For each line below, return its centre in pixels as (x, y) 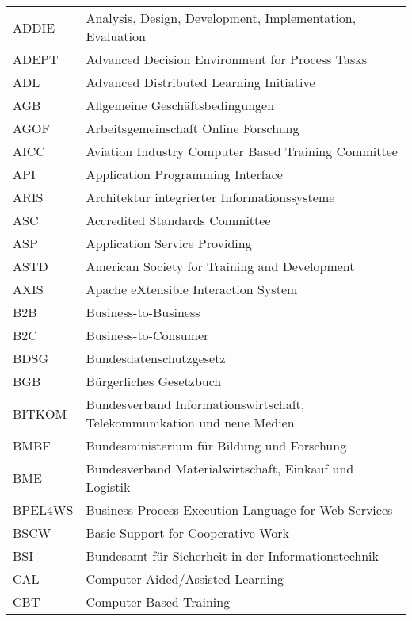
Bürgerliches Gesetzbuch (154, 381)
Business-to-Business (143, 312)
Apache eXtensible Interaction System (192, 289)
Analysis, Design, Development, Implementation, (221, 18)
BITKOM (40, 413)
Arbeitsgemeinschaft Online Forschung (193, 128)
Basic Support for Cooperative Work (187, 533)
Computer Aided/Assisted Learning (185, 579)
